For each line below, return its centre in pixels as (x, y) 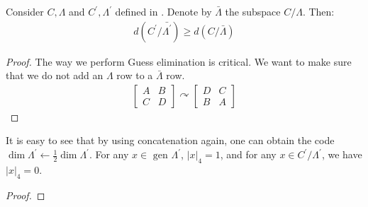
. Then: (318, 11)
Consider (25, 11)
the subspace (253, 11)
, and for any (248, 154)
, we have (342, 154)
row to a (135, 75)
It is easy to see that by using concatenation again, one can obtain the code (170, 140)
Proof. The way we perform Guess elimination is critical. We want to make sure (179, 61)
